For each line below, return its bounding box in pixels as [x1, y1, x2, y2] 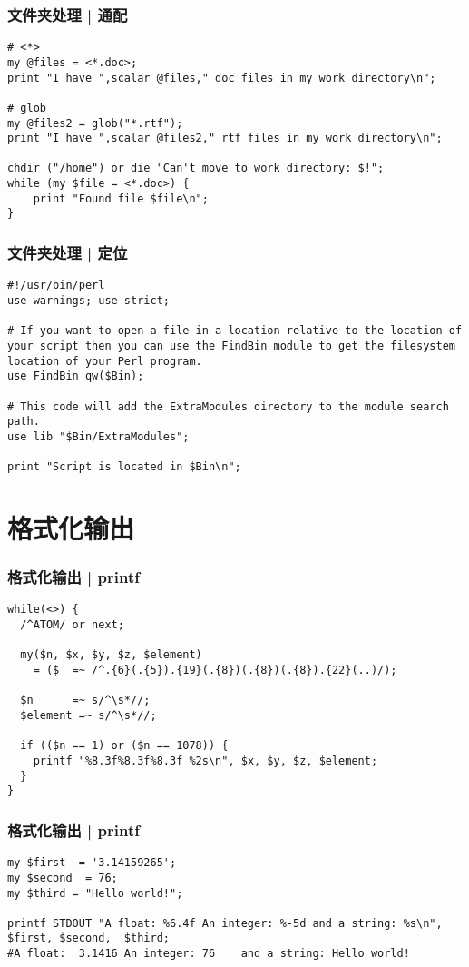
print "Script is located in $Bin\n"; [7, 460, 241, 474]
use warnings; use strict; [7, 293, 170, 307]
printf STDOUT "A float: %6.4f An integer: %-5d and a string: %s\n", [7, 916, 443, 930]
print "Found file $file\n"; [33, 192, 209, 205]
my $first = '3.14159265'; [7, 856, 177, 870]
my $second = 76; [7, 871, 118, 884]
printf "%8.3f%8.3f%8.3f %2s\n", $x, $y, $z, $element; [33, 755, 378, 767]
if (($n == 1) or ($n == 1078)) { [20, 739, 229, 753]
